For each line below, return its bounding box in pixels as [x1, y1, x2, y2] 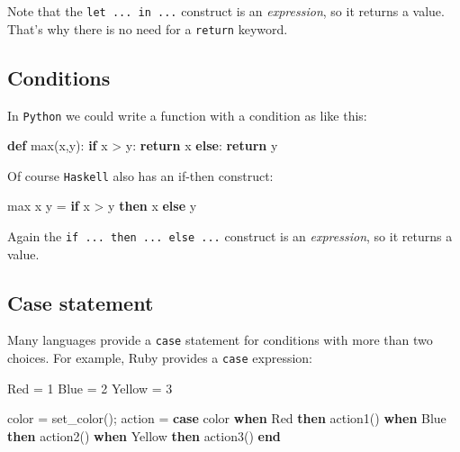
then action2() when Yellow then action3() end [7, 426, 281, 445]
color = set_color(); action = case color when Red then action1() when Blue [7, 409, 446, 428]
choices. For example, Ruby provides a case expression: [7, 348, 312, 367]
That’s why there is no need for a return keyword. [7, 19, 288, 38]
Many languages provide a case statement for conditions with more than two [7, 330, 433, 349]
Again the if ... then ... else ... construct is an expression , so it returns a [7, 227, 453, 246]
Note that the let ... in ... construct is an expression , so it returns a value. [7, 2, 445, 20]
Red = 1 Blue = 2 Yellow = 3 [7, 378, 173, 397]
